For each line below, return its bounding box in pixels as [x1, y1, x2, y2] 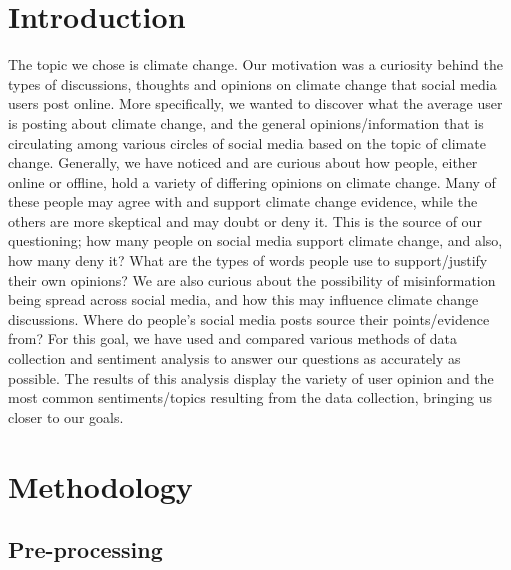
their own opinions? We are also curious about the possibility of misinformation [8, 269, 496, 290]
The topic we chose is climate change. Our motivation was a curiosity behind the [8, 54, 503, 75]
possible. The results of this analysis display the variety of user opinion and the [8, 367, 494, 388]
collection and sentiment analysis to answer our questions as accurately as [8, 348, 461, 369]
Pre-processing [8, 534, 163, 565]
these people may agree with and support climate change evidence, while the [8, 191, 478, 212]
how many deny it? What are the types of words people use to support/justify [8, 250, 488, 271]
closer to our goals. [8, 406, 124, 427]
